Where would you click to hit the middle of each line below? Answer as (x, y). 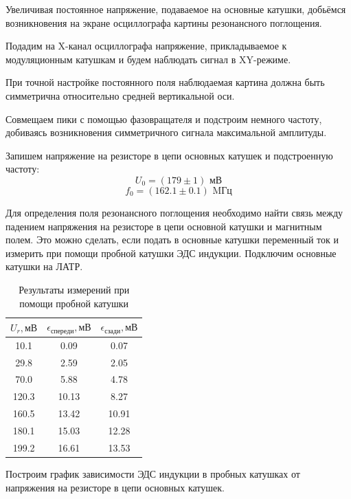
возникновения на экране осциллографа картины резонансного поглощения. (164, 22)
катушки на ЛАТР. (44, 266)
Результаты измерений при (74, 289)
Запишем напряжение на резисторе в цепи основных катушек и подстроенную (169, 155)
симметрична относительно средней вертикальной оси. (120, 95)
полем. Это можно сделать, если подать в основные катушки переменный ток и (172, 240)
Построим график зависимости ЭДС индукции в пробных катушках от (153, 473)
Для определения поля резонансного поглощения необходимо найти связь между (174, 212)
